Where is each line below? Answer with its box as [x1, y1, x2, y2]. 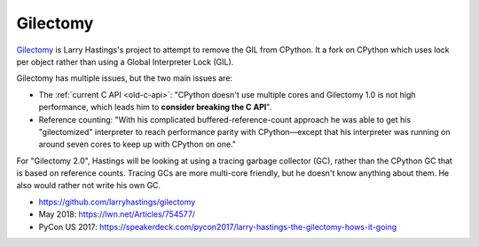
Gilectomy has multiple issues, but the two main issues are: [16, 73, 233, 84]
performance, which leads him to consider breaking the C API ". [38, 102, 272, 113]
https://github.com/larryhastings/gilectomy [38, 196, 196, 207]
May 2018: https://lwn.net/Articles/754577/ [38, 209, 195, 219]
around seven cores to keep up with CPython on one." [38, 139, 237, 150]
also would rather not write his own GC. [16, 180, 161, 191]
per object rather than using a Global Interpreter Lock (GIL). [16, 56, 234, 67]
